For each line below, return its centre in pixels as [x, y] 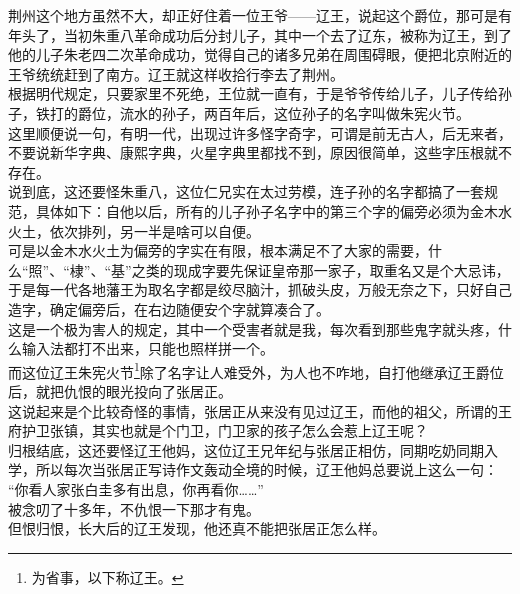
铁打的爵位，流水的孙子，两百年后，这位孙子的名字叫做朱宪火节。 [252, 112]
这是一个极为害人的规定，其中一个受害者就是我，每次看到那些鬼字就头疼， [253, 328]
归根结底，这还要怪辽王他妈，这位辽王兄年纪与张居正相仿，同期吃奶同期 [246, 449]
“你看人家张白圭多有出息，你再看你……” [136, 488]
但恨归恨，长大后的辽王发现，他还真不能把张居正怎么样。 [197, 528]
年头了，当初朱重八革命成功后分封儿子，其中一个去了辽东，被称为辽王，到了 [260, 34]
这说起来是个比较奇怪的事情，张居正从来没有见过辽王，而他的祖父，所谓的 [253, 410]
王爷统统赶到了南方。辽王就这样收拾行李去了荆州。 [176, 73]
